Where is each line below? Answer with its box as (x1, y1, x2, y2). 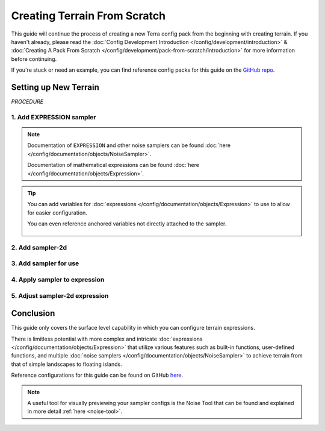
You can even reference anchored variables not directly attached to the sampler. (27, 220, 227, 227)
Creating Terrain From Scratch (11, 9, 166, 22)
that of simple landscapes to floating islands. (11, 360, 123, 368)
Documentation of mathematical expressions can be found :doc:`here (27, 162, 200, 169)
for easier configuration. (27, 209, 87, 216)
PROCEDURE (11, 98, 44, 105)
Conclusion (11, 308, 55, 319)
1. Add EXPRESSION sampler (11, 113, 96, 121)
